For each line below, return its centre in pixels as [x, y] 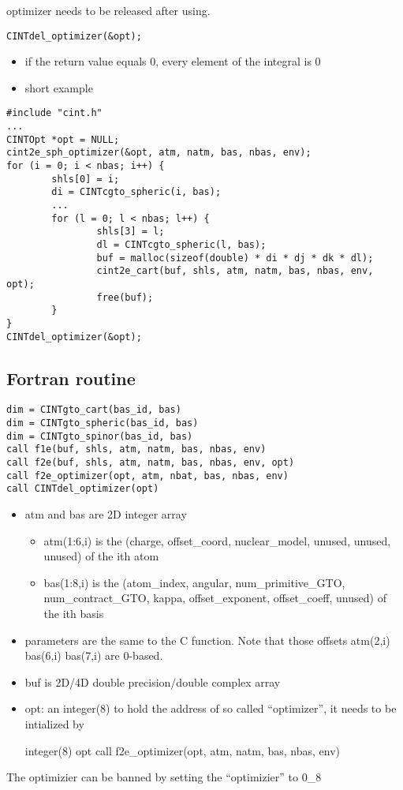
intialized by [54, 723]
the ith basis [74, 614]
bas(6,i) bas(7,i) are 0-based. [94, 655]
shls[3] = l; [131, 232]
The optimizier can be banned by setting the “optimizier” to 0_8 [164, 777]
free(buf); [125, 297]
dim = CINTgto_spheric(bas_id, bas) [103, 423]
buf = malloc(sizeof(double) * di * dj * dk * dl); [235, 258]
